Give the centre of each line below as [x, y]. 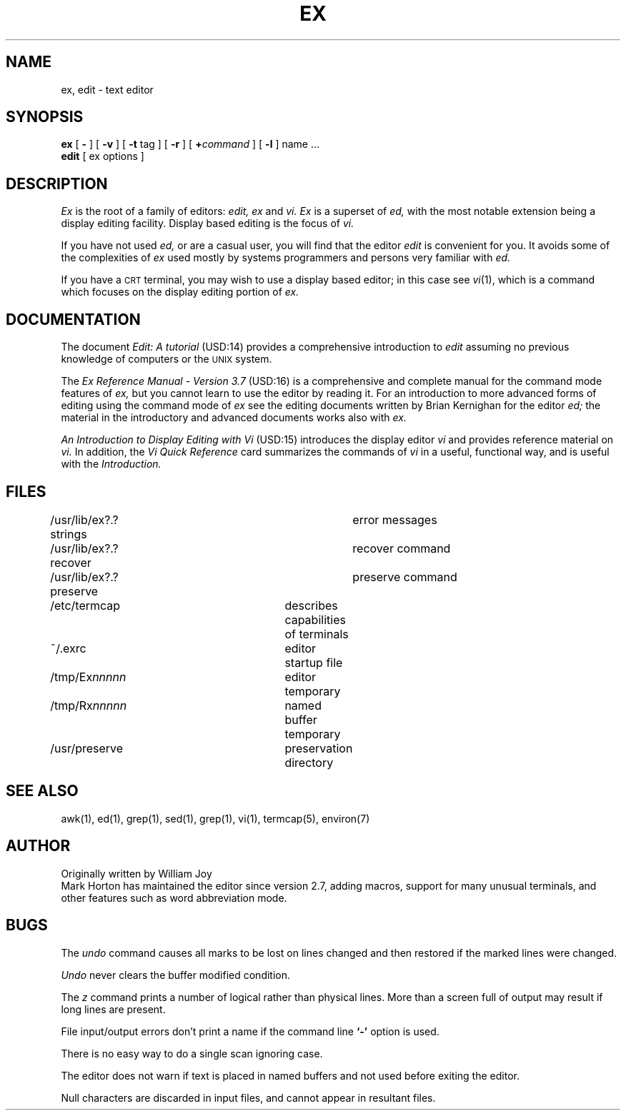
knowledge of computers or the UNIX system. [167, 359]
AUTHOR [38, 846]
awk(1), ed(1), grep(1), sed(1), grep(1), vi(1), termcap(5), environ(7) [215, 818]
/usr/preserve [87, 748]
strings [69, 534]
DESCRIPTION [57, 184]
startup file [314, 662]
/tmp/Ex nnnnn [88, 677]
